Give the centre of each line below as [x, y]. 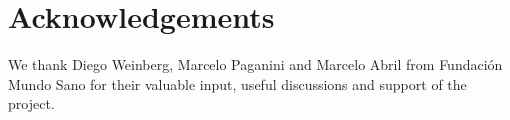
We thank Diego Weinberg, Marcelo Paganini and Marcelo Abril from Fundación [255, 64]
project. [31, 103]
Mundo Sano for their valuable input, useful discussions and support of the [237, 83]
